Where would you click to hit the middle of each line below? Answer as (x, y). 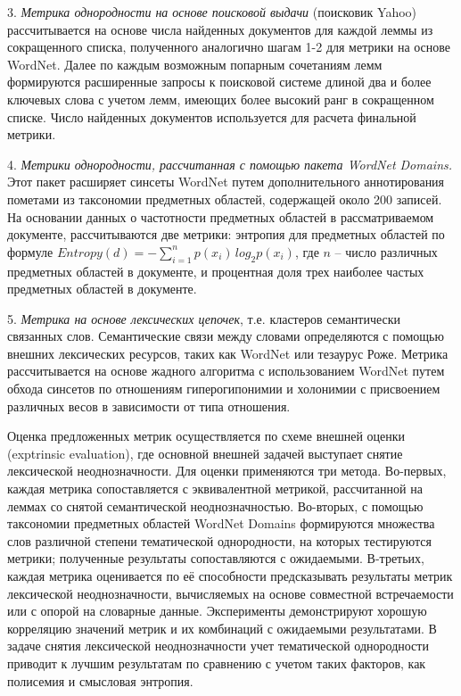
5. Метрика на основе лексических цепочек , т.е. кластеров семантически (204, 318)
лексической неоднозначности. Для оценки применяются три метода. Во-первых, (227, 471)
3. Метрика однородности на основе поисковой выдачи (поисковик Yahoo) (212, 12)
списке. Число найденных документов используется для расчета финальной (212, 116)
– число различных (386, 251)
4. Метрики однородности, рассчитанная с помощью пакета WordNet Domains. (230, 164)
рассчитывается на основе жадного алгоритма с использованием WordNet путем (226, 371)
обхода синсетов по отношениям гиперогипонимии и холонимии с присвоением (224, 389)
